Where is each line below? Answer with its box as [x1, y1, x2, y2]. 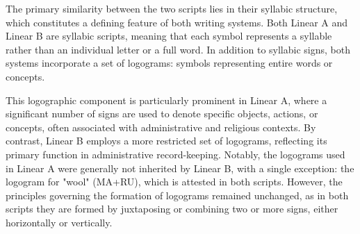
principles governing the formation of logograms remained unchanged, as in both [6, 187, 349, 202]
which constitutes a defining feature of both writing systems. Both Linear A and [6, 15, 348, 29]
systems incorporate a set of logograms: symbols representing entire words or [6, 56, 333, 70]
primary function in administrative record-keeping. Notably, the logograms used [6, 147, 345, 161]
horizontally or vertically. [6, 215, 113, 229]
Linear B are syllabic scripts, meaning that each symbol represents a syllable [6, 28, 332, 43]
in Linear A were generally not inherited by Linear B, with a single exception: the [6, 160, 354, 175]
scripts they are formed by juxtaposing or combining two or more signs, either [6, 201, 338, 216]
